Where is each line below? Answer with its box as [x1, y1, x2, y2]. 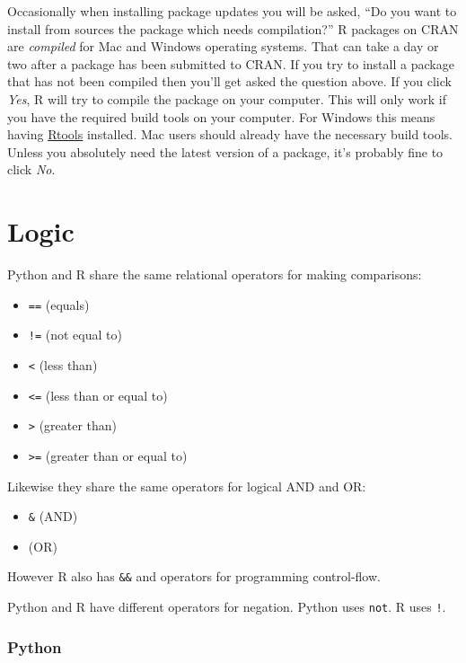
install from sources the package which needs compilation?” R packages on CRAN [7, 19, 459, 38]
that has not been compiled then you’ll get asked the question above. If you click [7, 72, 452, 91]
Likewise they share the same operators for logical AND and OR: [7, 476, 366, 495]
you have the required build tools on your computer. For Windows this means [7, 107, 435, 126]
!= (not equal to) [28, 325, 122, 344]
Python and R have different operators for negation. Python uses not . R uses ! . [7, 597, 446, 616]
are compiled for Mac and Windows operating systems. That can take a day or [7, 37, 439, 56]
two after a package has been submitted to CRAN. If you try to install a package [7, 54, 454, 73]
